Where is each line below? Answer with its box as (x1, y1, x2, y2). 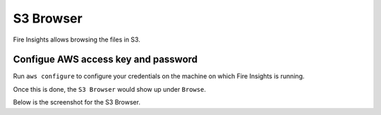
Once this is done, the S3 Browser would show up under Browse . (13, 85, 206, 93)
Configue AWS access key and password (13, 54, 198, 66)
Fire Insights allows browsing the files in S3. (13, 35, 140, 44)
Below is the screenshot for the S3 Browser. (13, 98, 141, 107)
